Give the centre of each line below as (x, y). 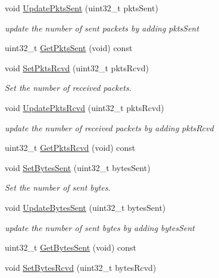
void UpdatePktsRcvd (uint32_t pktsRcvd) (85, 107)
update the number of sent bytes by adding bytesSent (100, 227)
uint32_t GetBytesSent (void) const (71, 247)
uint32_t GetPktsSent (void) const (69, 48)
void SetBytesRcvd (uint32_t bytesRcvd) (81, 267)
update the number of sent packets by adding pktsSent (102, 28)
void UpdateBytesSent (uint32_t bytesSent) (85, 207)
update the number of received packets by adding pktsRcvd (109, 127)
